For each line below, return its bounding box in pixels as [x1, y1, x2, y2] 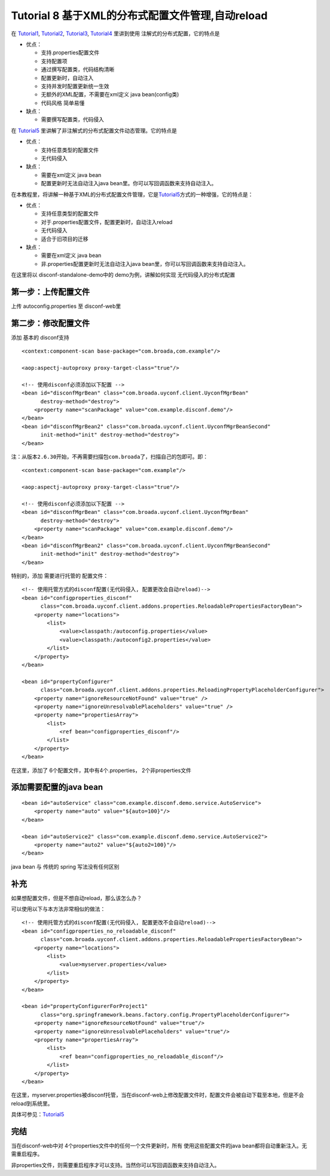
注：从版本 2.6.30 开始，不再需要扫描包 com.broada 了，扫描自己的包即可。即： [11, 453, 209, 460]
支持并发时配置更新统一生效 [41, 82, 109, 90]
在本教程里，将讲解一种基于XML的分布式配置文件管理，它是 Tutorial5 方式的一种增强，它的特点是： [11, 191, 253, 198]
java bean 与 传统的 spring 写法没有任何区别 [11, 863, 120, 870]
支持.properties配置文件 [41, 49, 100, 56]
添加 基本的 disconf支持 [11, 333, 70, 341]
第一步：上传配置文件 [11, 287, 90, 297]
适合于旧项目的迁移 [41, 235, 88, 242]
